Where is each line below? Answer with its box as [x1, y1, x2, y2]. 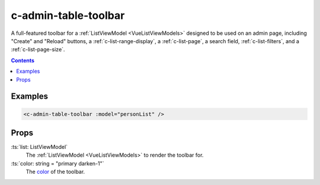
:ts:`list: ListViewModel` [11, 144, 68, 150]
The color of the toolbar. [25, 168, 85, 176]
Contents [11, 57, 35, 64]
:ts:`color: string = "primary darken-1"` [11, 160, 104, 167]
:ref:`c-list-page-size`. [11, 46, 65, 53]
